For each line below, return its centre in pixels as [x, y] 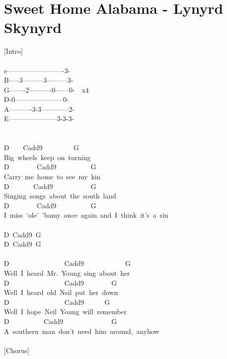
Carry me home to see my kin [52, 177]
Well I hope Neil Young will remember [65, 311]
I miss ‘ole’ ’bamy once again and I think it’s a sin [86, 215]
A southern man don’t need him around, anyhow [82, 331]
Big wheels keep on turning [47, 157]
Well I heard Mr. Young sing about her [67, 273]
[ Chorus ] [17, 350]
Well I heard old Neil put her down [61, 292]
